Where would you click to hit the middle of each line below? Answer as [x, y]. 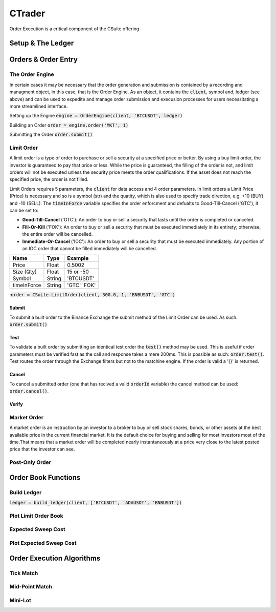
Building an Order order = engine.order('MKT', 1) [69, 125]
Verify [16, 404]
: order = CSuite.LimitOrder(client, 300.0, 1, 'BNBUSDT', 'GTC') [93, 295]
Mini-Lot [20, 600]
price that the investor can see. [42, 449]
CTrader [27, 13]
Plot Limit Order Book [36, 516]
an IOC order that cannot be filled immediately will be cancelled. [90, 248]
